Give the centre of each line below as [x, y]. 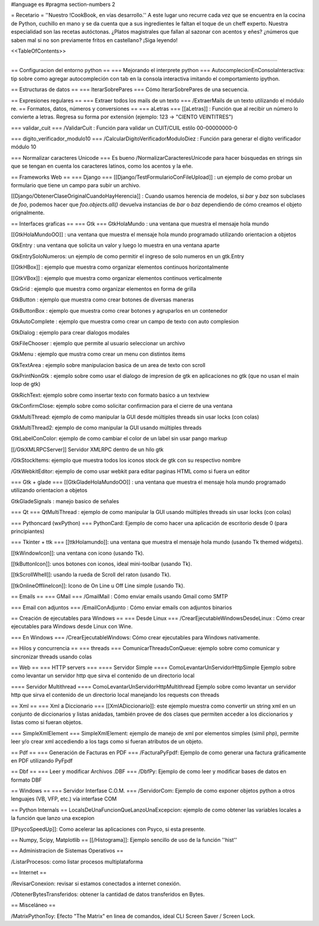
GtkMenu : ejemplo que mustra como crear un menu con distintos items [98, 354]
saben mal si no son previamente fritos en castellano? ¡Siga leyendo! [94, 40]
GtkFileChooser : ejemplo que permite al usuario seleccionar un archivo [98, 343]
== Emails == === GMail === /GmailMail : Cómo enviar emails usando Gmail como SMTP [120, 597]
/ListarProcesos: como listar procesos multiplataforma [77, 861]
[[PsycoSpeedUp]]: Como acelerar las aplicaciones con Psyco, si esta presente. [108, 829]
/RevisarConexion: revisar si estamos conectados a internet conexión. [96, 883]
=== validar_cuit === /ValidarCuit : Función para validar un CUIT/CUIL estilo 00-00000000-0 [124, 128]
